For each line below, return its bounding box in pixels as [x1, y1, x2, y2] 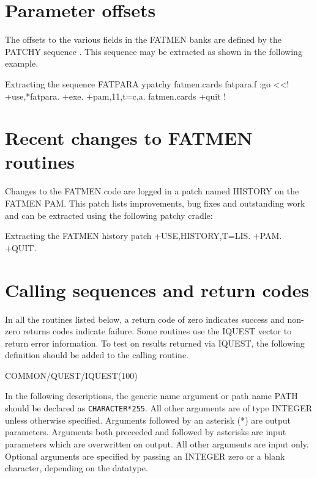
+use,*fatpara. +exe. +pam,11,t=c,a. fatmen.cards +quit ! [5, 89, 226, 102]
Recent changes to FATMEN [5, 125, 253, 150]
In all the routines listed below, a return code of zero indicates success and [5, 312, 285, 325]
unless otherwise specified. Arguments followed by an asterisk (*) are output [5, 413, 291, 426]
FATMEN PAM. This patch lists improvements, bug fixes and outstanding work [5, 197, 305, 209]
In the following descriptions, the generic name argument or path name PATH [5, 389, 298, 402]
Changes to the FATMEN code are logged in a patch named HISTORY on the [5, 185, 299, 197]
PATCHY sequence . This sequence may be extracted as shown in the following [5, 45, 302, 57]
